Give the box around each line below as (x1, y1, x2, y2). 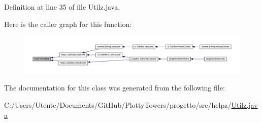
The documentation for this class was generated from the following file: (4, 82, 225, 93)
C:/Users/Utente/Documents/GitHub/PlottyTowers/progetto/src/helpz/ (4, 100, 232, 110)
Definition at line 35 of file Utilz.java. (4, 2, 120, 12)
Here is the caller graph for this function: (4, 18, 132, 29)
